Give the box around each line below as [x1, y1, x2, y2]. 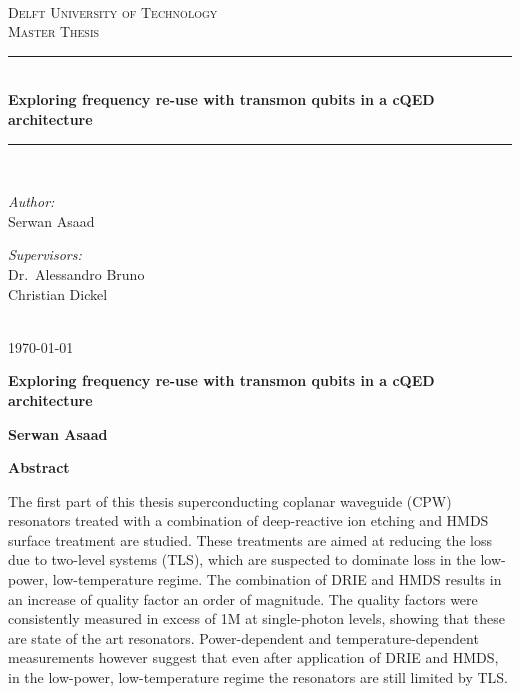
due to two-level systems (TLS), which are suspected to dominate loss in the [8, 549, 476, 570]
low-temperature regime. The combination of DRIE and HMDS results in [52, 569, 502, 590]
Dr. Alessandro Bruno [8, 263, 145, 284]
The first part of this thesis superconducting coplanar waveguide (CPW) [8, 490, 452, 511]
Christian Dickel [8, 283, 108, 304]
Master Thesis [8, 21, 100, 42]
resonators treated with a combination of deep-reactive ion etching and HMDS [8, 510, 489, 531]
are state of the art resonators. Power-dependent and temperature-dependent [8, 627, 479, 648]
